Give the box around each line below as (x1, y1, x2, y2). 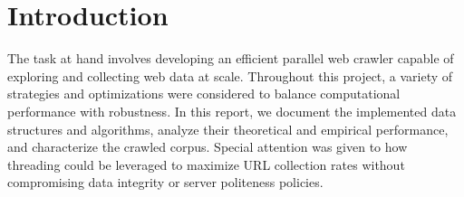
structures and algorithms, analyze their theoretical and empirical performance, (7, 119, 449, 138)
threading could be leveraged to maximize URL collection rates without (7, 155, 405, 174)
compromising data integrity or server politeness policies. (7, 173, 324, 192)
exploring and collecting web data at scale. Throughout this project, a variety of (7, 66, 453, 85)
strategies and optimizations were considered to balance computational (7, 84, 401, 103)
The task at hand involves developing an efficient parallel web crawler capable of (7, 49, 454, 68)
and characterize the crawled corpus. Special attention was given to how (7, 137, 408, 156)
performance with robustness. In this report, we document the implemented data (7, 101, 457, 120)
